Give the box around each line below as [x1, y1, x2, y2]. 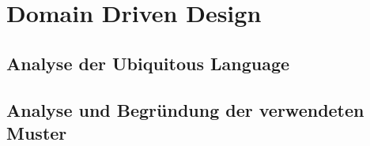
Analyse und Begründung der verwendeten [6, 97, 364, 122]
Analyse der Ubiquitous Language [6, 51, 290, 75]
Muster [6, 120, 67, 144]
